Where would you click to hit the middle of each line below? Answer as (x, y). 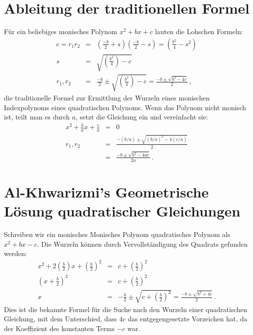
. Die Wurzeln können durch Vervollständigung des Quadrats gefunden (142, 244)
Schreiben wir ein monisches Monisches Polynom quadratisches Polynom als (117, 234)
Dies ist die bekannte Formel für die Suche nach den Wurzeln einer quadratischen (126, 309)
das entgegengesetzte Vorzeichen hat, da (188, 319)
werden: (16, 253)
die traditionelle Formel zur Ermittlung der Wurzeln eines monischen (107, 97)
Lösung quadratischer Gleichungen (122, 211)
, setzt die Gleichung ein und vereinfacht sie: (142, 117)
